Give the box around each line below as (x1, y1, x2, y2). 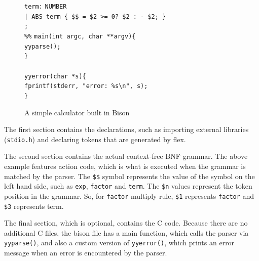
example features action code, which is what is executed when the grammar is (4, 160, 246, 171)
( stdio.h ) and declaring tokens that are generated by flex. (4, 134, 186, 144)
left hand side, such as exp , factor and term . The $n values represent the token (4, 181, 252, 191)
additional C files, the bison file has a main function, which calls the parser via (4, 227, 249, 238)
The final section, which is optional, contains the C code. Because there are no (4, 217, 248, 228)
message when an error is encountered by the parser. (4, 247, 167, 257)
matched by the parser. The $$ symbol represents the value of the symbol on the (4, 170, 255, 181)
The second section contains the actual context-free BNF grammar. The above (4, 151, 248, 161)
